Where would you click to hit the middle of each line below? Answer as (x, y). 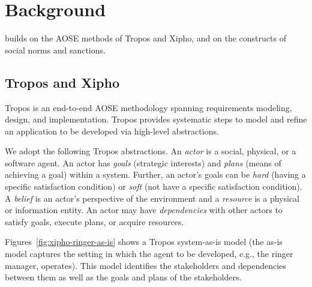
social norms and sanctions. (55, 50)
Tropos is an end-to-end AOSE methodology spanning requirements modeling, (148, 107)
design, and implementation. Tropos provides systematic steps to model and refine (156, 119)
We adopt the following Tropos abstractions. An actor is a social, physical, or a (151, 151)
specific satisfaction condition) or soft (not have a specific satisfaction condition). (154, 186)
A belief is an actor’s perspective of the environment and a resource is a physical (152, 198)
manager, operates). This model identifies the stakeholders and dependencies (145, 265)
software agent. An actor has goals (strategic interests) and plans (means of (143, 162)
